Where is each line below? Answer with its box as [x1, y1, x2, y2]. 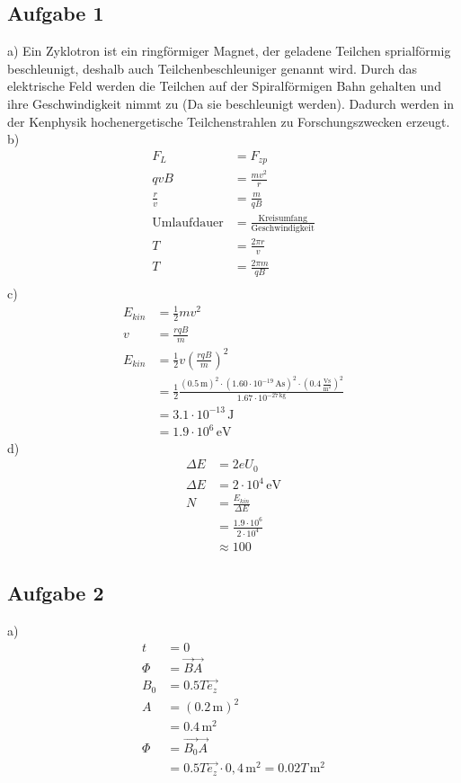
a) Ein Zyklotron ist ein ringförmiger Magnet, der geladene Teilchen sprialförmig [7, 41, 451, 60]
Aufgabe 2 [7, 579, 104, 607]
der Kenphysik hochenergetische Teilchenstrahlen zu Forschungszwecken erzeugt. [7, 111, 450, 130]
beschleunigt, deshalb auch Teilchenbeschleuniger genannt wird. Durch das [7, 58, 418, 77]
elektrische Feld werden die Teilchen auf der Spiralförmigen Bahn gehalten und [7, 76, 441, 95]
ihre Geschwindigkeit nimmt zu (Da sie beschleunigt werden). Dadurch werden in [7, 93, 455, 112]
